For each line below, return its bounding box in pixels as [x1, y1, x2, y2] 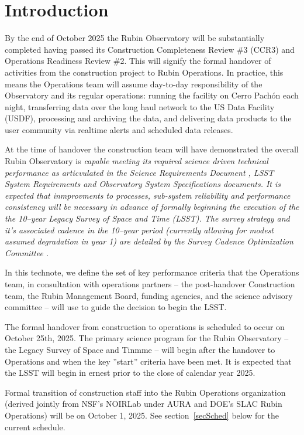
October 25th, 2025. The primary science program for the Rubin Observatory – [5, 332, 289, 344]
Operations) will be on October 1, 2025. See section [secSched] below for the [5, 409, 279, 421]
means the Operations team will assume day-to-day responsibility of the [5, 77, 262, 90]
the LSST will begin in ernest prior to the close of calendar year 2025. [5, 366, 255, 379]
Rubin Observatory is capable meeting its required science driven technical [5, 155, 268, 167]
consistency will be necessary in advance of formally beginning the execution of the [5, 200, 299, 213]
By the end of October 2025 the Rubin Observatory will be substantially [5, 32, 265, 44]
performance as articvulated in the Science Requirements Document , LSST [5, 166, 274, 178]
